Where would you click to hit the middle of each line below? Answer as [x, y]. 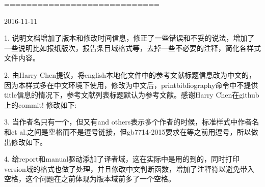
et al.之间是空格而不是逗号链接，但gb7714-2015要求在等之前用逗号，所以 [131, 131]
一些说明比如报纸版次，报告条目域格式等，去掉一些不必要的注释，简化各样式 [132, 48]
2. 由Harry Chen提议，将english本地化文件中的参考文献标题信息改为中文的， [130, 74]
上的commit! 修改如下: [41, 104]
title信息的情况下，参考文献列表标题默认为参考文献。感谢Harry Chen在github [132, 95]
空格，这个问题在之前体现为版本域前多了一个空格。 [90, 179]
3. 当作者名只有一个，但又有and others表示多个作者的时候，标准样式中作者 [128, 122]
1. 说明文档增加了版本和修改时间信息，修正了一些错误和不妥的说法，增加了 [129, 38]
